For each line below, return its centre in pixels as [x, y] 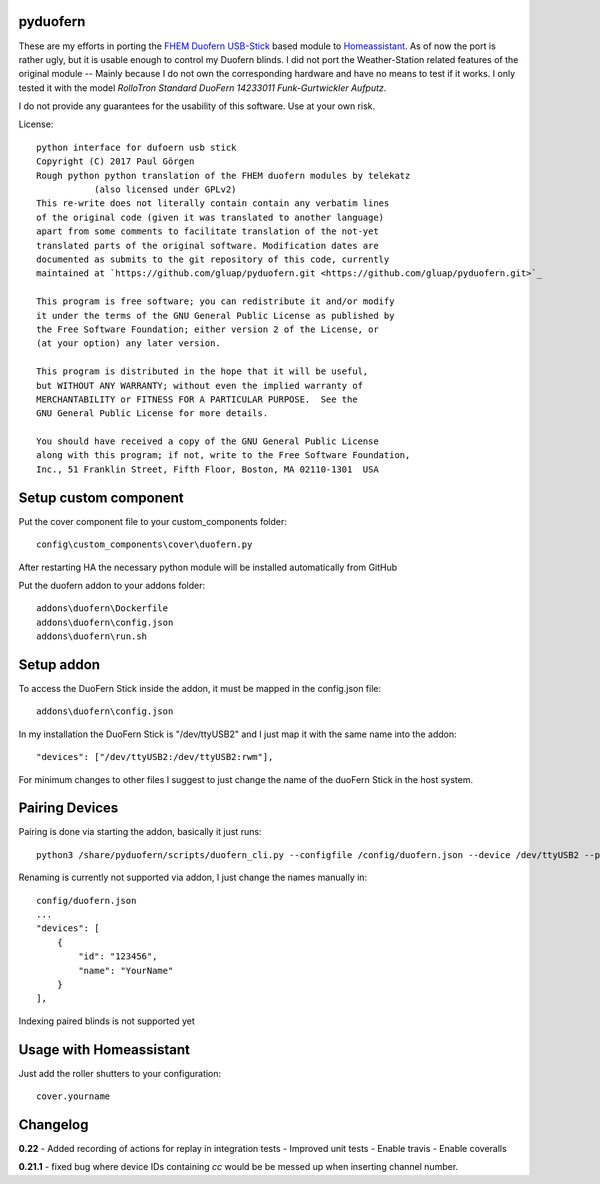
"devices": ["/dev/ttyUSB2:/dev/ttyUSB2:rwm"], [155, 757]
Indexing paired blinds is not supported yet [106, 1021]
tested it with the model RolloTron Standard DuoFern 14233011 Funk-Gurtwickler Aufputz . [202, 87]
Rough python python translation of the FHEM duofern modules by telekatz [223, 175]
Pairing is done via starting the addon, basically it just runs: [140, 832]
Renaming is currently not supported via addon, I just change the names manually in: [193, 877]
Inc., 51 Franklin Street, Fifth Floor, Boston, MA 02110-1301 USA [207, 469]
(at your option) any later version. [129, 343]
